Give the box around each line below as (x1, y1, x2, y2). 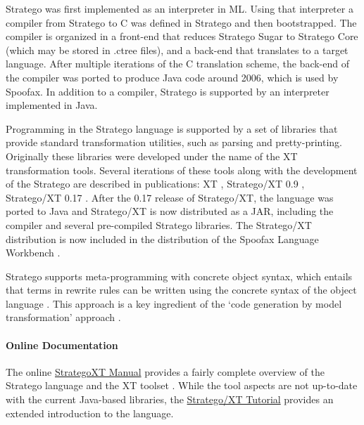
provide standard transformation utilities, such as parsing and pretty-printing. (6, 135, 342, 150)
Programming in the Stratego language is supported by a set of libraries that (6, 121, 338, 136)
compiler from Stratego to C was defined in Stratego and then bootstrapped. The (6, 15, 357, 30)
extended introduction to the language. (6, 405, 174, 420)
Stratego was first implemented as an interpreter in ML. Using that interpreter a (6, 1, 353, 15)
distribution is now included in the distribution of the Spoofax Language (6, 231, 319, 246)
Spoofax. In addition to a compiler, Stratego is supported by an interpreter (6, 84, 330, 98)
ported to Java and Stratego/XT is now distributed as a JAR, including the (6, 204, 334, 218)
